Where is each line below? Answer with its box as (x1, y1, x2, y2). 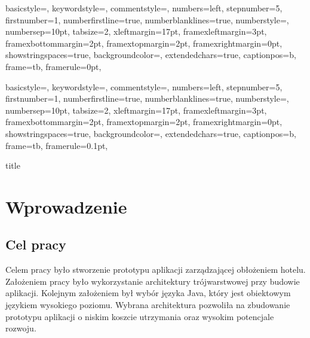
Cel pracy (5, 235, 66, 254)
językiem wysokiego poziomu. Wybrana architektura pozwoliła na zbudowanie (5, 299, 290, 311)
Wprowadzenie (5, 194, 127, 218)
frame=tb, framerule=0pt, (5, 60, 102, 72)
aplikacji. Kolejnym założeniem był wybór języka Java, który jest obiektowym (5, 287, 291, 299)
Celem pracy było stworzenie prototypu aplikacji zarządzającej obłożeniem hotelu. (5, 263, 306, 276)
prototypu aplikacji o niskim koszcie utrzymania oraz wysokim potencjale (5, 310, 274, 322)
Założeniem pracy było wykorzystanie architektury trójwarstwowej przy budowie (5, 275, 300, 287)
